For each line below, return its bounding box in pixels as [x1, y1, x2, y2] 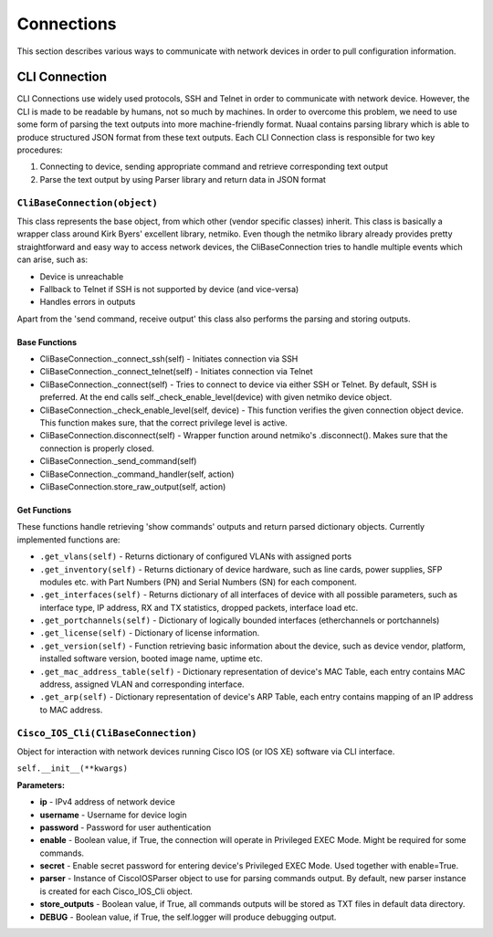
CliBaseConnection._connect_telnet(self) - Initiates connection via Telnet [39, 366, 314, 377]
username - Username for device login [39, 809, 187, 820]
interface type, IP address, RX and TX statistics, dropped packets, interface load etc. [39, 602, 359, 613]
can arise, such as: [16, 254, 89, 265]
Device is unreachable [39, 270, 124, 282]
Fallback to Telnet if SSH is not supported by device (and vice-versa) [39, 283, 299, 294]
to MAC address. [39, 704, 103, 715]
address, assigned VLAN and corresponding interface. [39, 679, 246, 690]
